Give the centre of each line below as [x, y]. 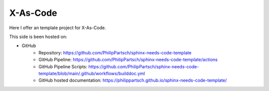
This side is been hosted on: [38, 37]
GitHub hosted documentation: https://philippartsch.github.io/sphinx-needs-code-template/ [133, 80]
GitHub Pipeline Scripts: [63, 66]
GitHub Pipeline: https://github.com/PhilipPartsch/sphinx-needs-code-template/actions [128, 60]
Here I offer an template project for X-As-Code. [58, 28]
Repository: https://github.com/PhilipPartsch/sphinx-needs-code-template [115, 52]
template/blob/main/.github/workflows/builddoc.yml [92, 73]
